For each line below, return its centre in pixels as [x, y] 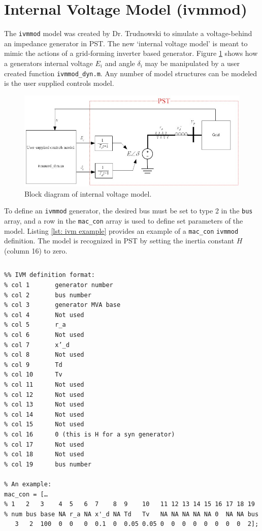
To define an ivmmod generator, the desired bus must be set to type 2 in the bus [128, 211]
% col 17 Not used [44, 444]
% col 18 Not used [44, 455]
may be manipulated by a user [192, 63]
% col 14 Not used [44, 414]
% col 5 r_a [35, 325]
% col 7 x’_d [37, 345]
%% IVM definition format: [50, 275]
